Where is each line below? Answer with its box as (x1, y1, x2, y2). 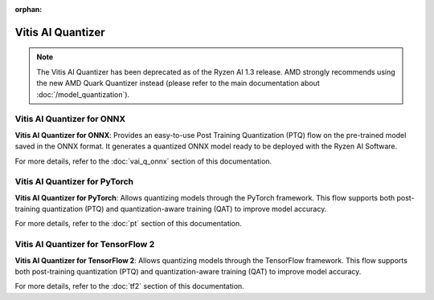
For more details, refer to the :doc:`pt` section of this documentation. (14, 219, 243, 229)
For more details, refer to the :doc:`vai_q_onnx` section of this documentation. (14, 156, 272, 166)
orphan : (14, 5, 43, 14)
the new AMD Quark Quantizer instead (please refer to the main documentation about (36, 79, 321, 88)
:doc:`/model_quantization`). (36, 89, 130, 99)
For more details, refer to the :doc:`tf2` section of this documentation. (14, 282, 244, 291)
